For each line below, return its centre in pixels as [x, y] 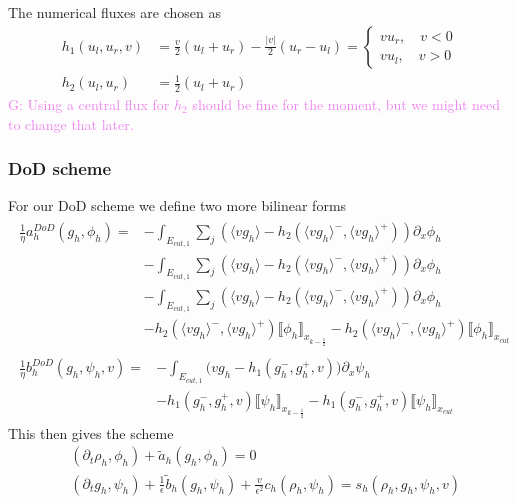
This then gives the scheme [91, 432]
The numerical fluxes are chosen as [114, 12]
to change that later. [71, 123]
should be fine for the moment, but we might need [346, 104]
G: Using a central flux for [89, 104]
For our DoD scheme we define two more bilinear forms [177, 205]
